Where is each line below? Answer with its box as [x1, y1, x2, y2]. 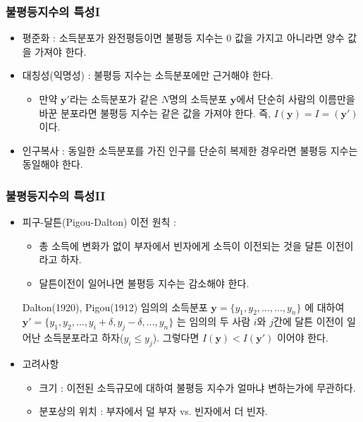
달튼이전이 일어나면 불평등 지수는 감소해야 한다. [39, 275, 250, 290]
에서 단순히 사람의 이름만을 [236, 92, 355, 106]
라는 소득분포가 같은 [69, 92, 159, 106]
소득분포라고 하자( [44, 330, 124, 345]
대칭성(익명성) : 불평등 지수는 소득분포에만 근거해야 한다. [22, 68, 273, 83]
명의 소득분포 [169, 92, 227, 106]
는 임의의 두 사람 [176, 314, 251, 329]
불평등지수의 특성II [6, 186, 106, 204]
